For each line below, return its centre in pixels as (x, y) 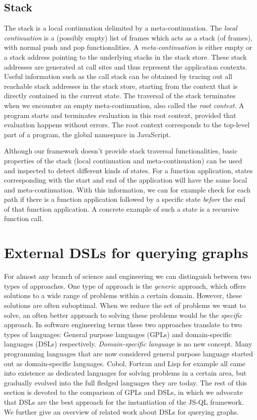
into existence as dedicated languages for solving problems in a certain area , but (125, 373)
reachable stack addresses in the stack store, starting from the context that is (121, 86)
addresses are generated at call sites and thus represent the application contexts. (126, 66)
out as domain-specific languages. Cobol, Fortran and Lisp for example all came (125, 363)
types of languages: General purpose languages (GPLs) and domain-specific (118, 334)
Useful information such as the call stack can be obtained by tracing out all (118, 76)
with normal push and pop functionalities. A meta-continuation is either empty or (128, 47)
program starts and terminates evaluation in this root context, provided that (120, 115)
